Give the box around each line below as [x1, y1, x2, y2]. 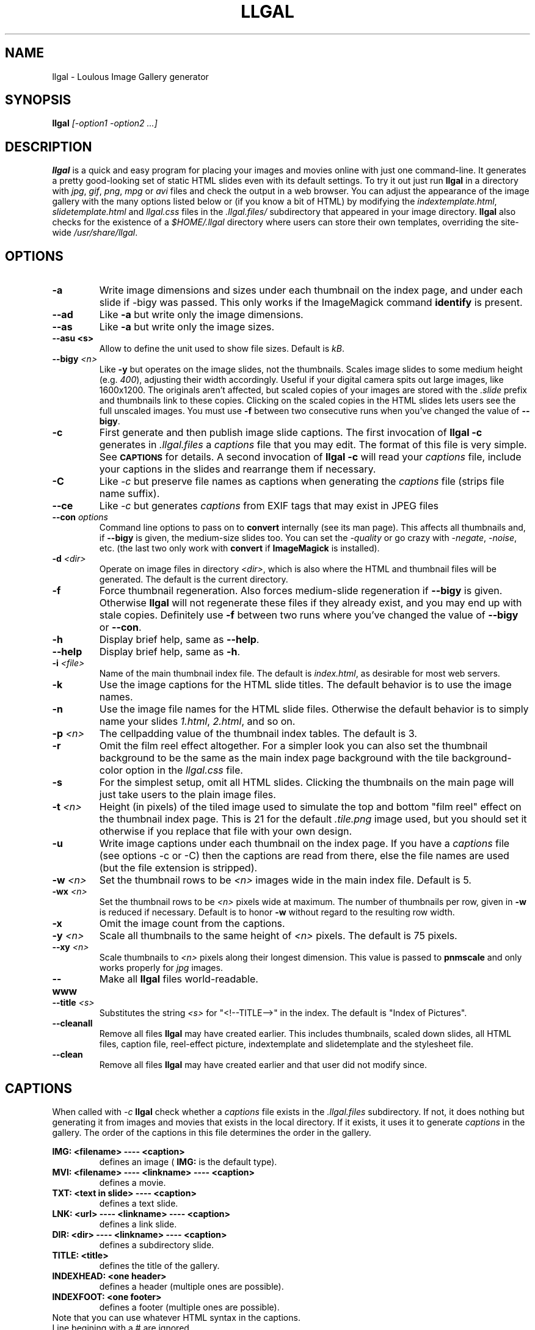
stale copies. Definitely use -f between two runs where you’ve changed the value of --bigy [99, 609, 519, 622]
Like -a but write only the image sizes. [99, 321, 275, 333]
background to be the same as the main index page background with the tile [99, 752, 449, 765]
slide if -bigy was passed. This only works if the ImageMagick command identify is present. [99, 296, 523, 309]
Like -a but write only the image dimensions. [99, 308, 304, 321]
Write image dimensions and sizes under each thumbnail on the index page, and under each [99, 284, 523, 297]
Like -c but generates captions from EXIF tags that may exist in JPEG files [99, 500, 439, 512]
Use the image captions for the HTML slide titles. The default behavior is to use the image [99, 678, 512, 691]
